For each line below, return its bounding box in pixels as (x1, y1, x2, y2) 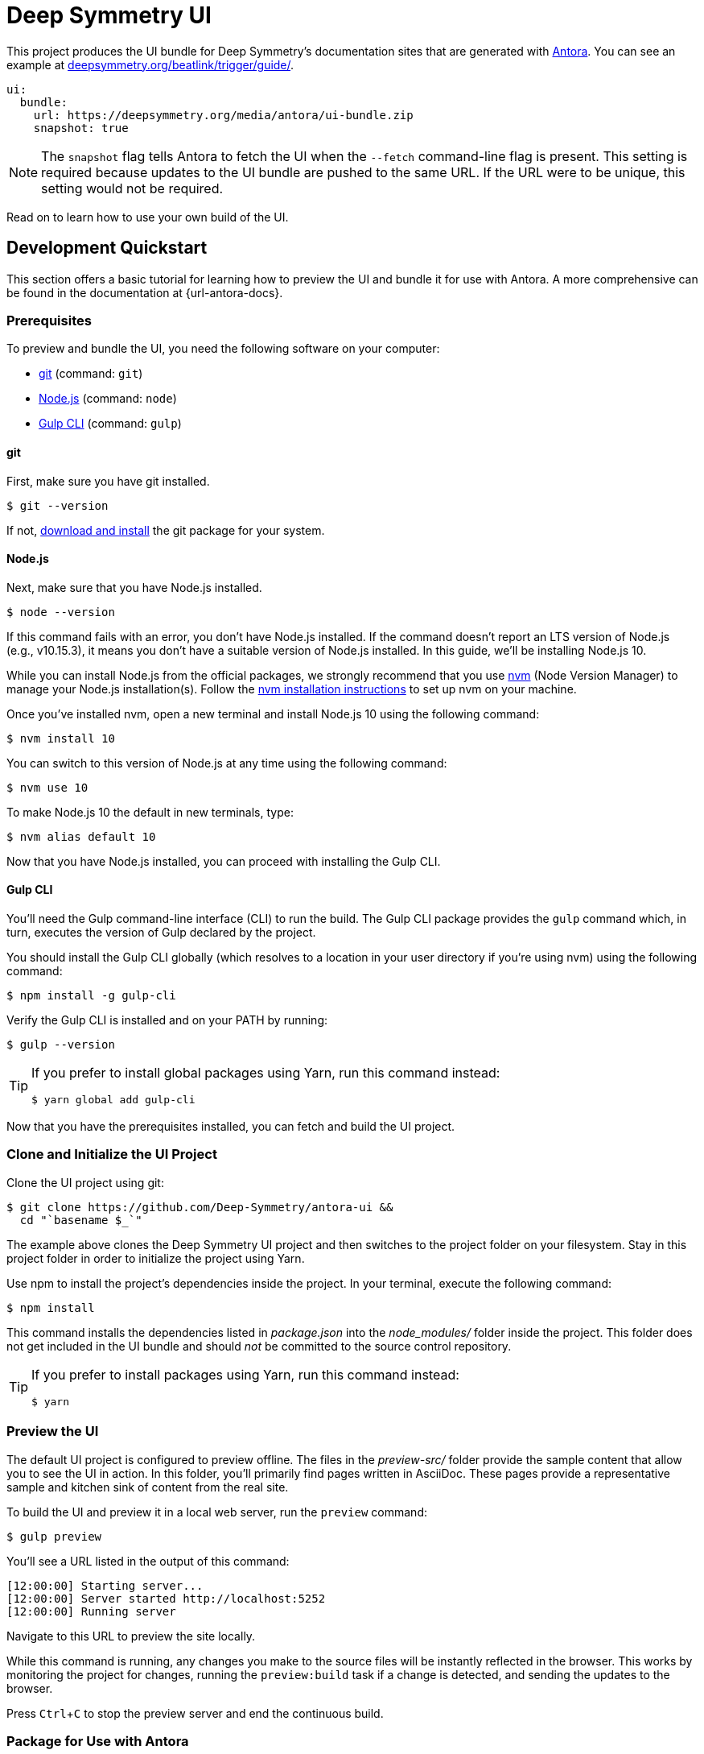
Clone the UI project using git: (6, 1175, 164, 1189)
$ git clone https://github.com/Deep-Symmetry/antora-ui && (6, 1200, 393, 1214)
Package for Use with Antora (6, 1732, 189, 1749)
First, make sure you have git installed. (6, 474, 210, 488)
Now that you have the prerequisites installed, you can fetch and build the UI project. (6, 1119, 455, 1133)
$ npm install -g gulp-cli (6, 989, 176, 1002)
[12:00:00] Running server (6, 1604, 176, 1618)
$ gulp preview (6, 1529, 102, 1543)
